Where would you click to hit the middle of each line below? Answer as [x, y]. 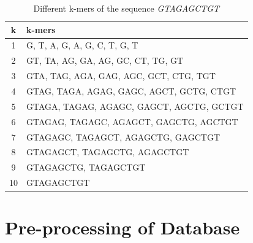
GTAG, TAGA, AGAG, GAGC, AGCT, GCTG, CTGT [131, 91]
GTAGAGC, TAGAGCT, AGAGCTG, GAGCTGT [123, 137]
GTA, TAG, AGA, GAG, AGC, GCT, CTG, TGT [121, 76]
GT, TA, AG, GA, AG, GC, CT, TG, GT [105, 60]
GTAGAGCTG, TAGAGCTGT [86, 167]
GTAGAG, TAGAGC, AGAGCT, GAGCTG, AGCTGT [132, 121]
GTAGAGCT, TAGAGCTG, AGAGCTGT [108, 152]
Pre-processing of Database [123, 227]
